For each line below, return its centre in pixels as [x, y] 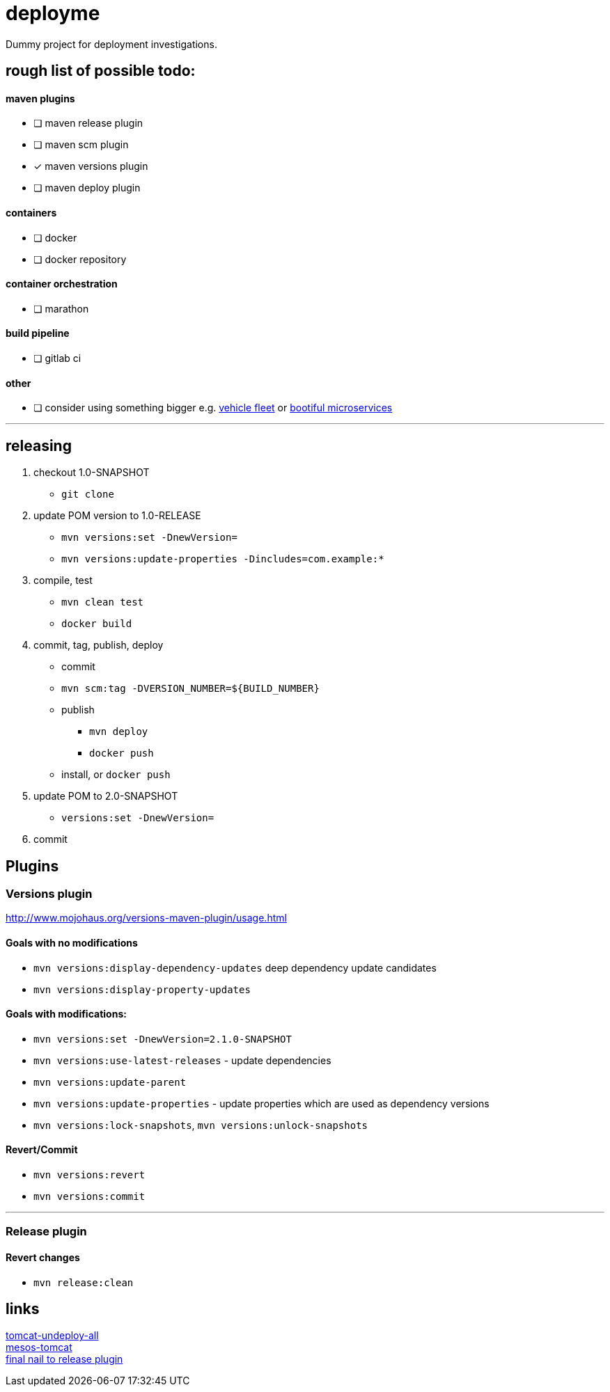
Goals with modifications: [66, 1014]
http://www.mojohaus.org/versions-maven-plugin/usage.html [146, 918]
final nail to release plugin [64, 1359]
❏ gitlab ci [57, 358]
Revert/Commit [42, 1150]
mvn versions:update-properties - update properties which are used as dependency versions [261, 1103]
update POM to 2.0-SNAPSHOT [106, 796]
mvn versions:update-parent [110, 1082]
